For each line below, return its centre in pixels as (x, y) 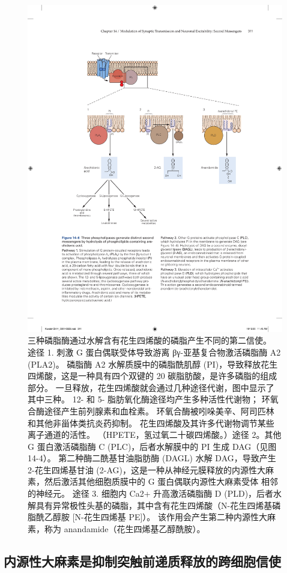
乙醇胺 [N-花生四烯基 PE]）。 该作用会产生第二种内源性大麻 (160, 517)
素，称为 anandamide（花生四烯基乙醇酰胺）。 (116, 528)
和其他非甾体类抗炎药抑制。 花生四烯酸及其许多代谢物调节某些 (151, 423)
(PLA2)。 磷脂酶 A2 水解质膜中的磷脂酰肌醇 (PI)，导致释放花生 (153, 364)
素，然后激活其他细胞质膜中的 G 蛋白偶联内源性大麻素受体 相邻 (153, 481)
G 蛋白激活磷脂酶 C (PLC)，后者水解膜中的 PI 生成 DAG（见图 (152, 446)
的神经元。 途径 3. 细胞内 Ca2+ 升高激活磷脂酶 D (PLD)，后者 (151, 493)
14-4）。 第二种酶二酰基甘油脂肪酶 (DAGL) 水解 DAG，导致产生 (152, 458)
